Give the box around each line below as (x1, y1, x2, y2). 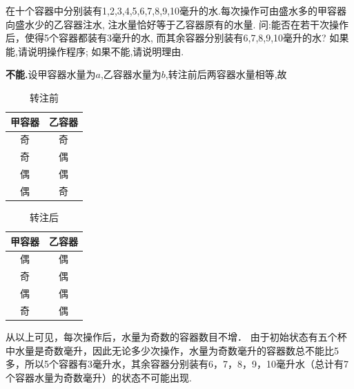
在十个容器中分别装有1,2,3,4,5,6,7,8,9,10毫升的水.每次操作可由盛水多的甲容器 (6, 3, 346, 17)
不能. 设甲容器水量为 (6, 67, 96, 82)
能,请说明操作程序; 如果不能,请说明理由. (6, 44, 184, 58)
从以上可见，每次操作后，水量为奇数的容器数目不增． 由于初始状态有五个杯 (6, 330, 347, 344)
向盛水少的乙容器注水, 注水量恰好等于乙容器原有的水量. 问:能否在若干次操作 (6, 17, 348, 31)
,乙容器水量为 (100, 67, 161, 82)
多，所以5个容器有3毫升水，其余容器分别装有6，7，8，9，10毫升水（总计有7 (6, 357, 348, 371)
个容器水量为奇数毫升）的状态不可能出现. (6, 370, 192, 384)
